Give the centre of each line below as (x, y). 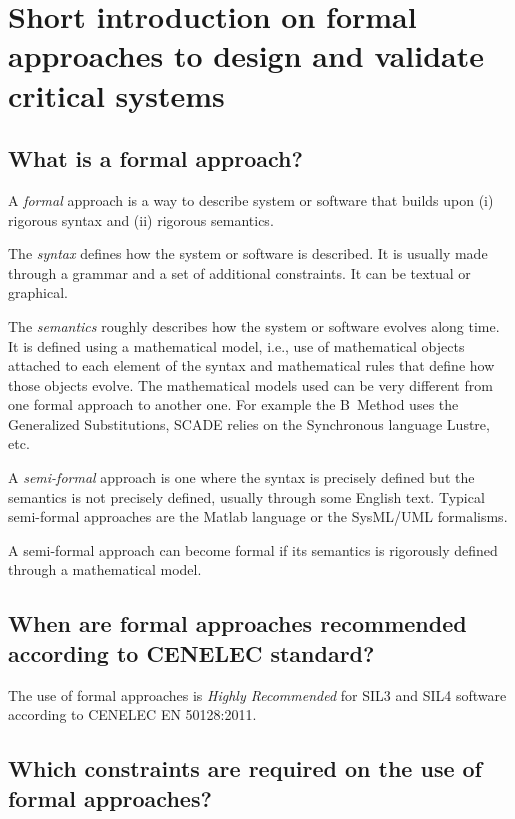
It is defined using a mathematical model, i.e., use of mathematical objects (236, 345)
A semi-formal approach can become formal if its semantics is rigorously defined (253, 549)
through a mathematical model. (105, 569)
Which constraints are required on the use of (245, 768)
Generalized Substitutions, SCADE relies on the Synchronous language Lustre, (249, 423)
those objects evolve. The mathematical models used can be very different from (250, 384)
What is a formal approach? (155, 158)
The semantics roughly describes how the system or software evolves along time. (254, 325)
